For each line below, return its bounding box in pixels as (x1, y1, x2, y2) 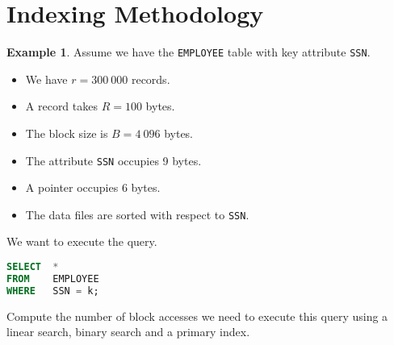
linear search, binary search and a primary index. (6, 323, 250, 340)
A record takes (25, 98, 98, 114)
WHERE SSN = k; (6, 285, 99, 297)
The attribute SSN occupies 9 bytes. (25, 152, 202, 168)
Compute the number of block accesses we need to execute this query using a (6, 307, 388, 324)
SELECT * (6, 261, 59, 273)
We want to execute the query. (6, 233, 157, 250)
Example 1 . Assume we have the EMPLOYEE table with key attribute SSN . (6, 44, 371, 60)
